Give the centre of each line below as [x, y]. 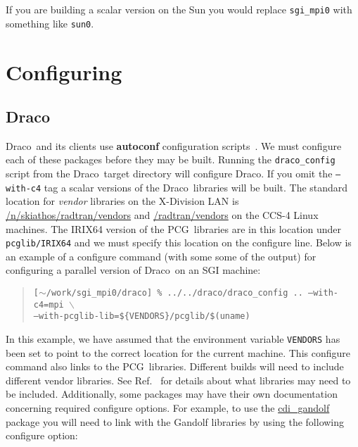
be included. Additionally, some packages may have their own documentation [172, 394]
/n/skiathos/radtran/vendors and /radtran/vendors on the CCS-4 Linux [162, 215]
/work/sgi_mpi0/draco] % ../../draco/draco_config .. [174, 293]
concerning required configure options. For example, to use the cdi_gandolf [168, 408]
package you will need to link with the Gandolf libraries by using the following [175, 421]
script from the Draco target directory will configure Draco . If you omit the [169, 174]
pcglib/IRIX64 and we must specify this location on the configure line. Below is [179, 243]
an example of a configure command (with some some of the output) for [161, 256]
